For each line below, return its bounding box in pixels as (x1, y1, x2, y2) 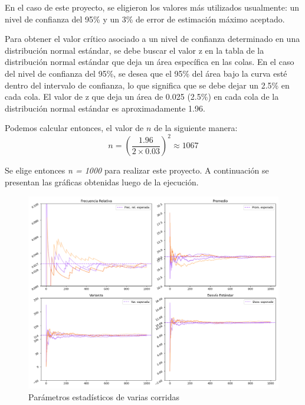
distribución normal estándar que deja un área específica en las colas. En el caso (5, 55, 294, 68)
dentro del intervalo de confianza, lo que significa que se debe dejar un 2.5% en (5, 79, 290, 91)
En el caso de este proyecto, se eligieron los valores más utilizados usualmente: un (5, 1, 300, 13)
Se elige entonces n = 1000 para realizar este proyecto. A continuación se (5, 164, 269, 177)
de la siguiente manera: (154, 122, 238, 134)
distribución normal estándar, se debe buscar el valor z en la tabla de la (5, 44, 264, 56)
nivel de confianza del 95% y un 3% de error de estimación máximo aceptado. (5, 12, 285, 25)
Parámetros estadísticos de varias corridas (28, 391, 179, 403)
